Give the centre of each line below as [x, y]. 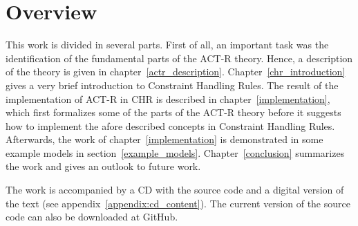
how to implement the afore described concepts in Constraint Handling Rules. [170, 125]
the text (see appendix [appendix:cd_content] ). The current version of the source [178, 203]
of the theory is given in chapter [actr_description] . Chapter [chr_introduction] [176, 72]
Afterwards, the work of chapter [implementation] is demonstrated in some [164, 139]
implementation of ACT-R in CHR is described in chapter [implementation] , [168, 98]
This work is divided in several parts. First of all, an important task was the [167, 45]
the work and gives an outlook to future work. [103, 166]
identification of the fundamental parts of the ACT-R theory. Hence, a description [179, 58]
